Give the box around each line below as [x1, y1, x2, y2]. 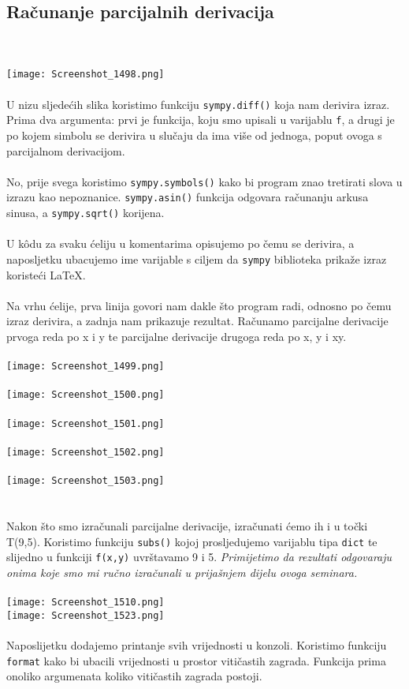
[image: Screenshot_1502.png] [6, 446, 165, 458]
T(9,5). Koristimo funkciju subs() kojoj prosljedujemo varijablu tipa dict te [6, 533, 377, 549]
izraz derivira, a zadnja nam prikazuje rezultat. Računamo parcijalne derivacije [6, 313, 389, 329]
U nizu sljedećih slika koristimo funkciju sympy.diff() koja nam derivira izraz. [6, 95, 390, 112]
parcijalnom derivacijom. [6, 142, 125, 159]
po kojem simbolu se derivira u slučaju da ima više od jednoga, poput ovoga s [6, 126, 382, 143]
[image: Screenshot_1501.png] [6, 418, 165, 429]
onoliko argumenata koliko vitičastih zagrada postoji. [6, 668, 262, 684]
